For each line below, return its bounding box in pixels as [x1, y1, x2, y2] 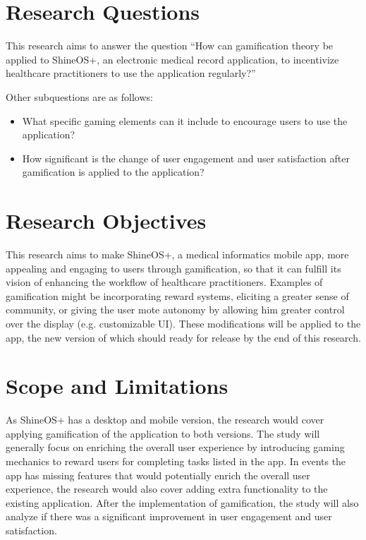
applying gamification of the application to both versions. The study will [6, 426, 320, 440]
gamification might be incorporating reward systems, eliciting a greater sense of [6, 288, 349, 303]
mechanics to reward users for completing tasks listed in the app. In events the [6, 454, 346, 469]
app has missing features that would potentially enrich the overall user [6, 467, 310, 482]
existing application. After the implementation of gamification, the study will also [6, 495, 359, 510]
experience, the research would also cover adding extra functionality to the [6, 481, 328, 496]
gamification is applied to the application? [22, 164, 205, 179]
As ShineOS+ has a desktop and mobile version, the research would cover [6, 412, 324, 427]
